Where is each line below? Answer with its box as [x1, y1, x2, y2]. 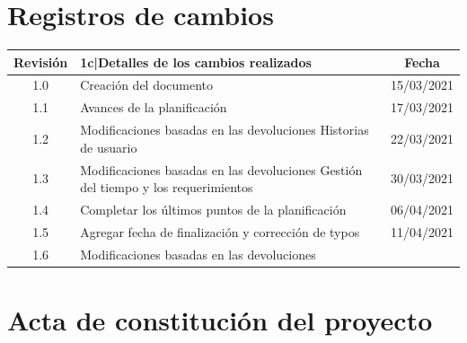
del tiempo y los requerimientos [80, 178, 253, 197]
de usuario [80, 137, 137, 156]
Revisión [13, 52, 68, 71]
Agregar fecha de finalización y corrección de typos [80, 222, 360, 241]
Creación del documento [80, 75, 214, 94]
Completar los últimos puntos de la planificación [80, 200, 347, 219]
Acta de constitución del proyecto [7, 302, 433, 338]
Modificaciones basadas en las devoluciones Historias [80, 120, 369, 139]
